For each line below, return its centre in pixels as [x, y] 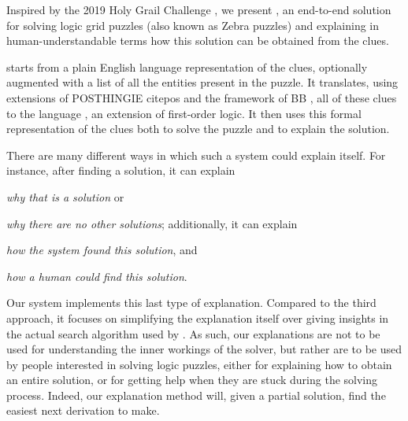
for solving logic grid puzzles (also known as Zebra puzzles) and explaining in [193, 25]
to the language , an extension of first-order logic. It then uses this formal [184, 113]
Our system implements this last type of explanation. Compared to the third [191, 303]
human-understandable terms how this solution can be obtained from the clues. [198, 41]
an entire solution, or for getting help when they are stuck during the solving [192, 380]
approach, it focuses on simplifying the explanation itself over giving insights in [198, 318]
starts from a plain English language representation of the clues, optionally [187, 66]
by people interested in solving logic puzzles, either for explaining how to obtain [199, 364]
